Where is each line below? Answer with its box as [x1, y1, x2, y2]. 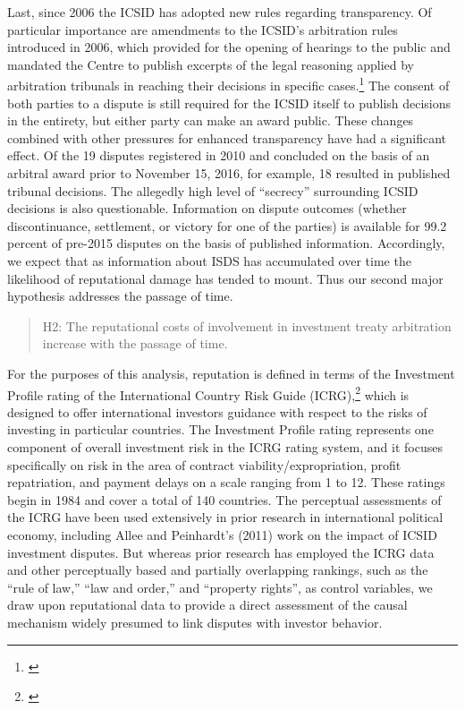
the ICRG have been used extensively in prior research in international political [7, 508, 444, 526]
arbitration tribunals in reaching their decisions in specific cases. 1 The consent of [7, 73, 450, 95]
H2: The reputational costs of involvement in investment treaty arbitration [42, 316, 452, 335]
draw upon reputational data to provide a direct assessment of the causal [7, 595, 408, 614]
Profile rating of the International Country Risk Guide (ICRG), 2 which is [7, 382, 410, 404]
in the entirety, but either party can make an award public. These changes [7, 111, 414, 130]
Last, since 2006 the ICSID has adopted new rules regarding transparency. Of [7, 3, 432, 21]
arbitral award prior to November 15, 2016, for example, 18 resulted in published [7, 164, 451, 182]
